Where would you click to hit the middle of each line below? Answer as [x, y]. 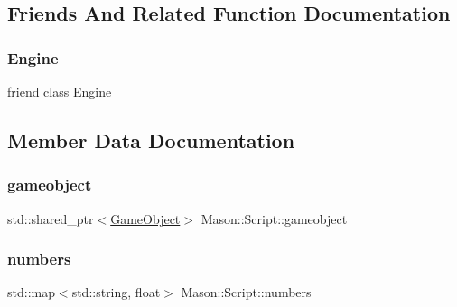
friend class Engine [60, 91]
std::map [31, 292]
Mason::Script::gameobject [274, 218]
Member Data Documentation [151, 140]
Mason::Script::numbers [246, 292]
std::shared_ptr [51, 218]
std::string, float [116, 292]
